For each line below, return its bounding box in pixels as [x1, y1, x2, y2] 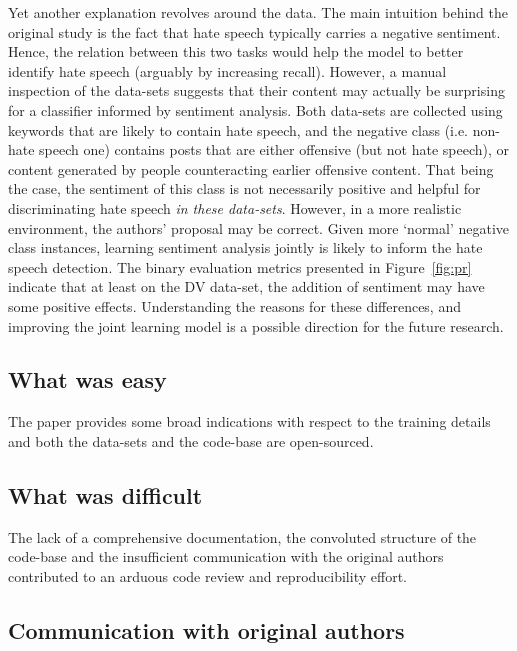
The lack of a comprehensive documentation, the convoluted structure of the [8, 526, 477, 547]
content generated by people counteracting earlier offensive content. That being [8, 158, 494, 179]
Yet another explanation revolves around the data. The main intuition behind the [8, 2, 508, 22]
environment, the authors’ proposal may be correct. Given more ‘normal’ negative [8, 217, 510, 238]
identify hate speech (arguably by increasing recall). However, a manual [8, 60, 447, 81]
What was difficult [8, 479, 203, 510]
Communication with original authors [8, 614, 405, 645]
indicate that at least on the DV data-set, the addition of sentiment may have [8, 276, 485, 297]
